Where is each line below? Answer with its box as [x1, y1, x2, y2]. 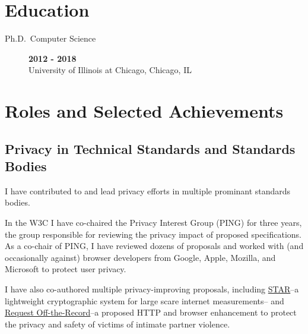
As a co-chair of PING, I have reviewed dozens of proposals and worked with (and [5, 240, 304, 252]
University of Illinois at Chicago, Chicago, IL [28, 64, 192, 76]
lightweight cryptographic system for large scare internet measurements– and [5, 294, 284, 307]
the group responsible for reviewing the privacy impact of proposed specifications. [5, 228, 301, 240]
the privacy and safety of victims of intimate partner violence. [5, 317, 230, 330]
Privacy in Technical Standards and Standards [5, 139, 296, 157]
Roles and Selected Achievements [5, 99, 284, 123]
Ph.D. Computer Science [5, 32, 96, 45]
